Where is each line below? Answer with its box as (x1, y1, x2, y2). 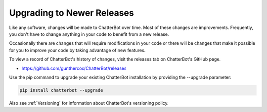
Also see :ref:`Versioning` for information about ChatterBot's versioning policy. (9, 100, 169, 106)
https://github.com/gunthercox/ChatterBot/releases (21, 65, 127, 71)
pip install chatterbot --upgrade (19, 87, 103, 93)
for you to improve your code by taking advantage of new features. (9, 47, 146, 53)
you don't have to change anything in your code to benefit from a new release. (9, 31, 169, 37)
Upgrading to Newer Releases (9, 7, 134, 18)
